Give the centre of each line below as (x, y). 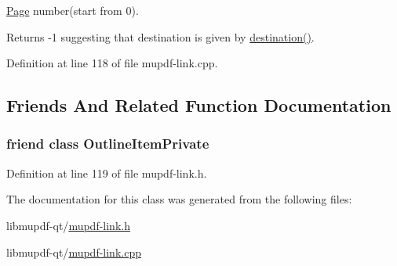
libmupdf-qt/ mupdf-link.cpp (74, 252)
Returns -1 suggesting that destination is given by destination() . (160, 36)
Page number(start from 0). (73, 10)
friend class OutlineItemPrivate (108, 144)
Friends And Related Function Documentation (199, 105)
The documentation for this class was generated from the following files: (179, 199)
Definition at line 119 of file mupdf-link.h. (107, 173)
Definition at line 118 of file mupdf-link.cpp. (112, 63)
